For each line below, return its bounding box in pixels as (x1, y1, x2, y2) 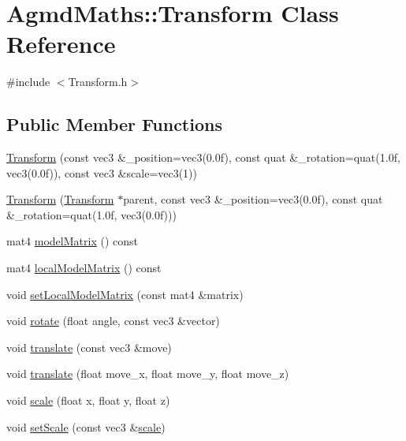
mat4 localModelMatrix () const (6, 260, 162, 276)
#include (6, 73, 50, 90)
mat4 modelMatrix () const (6, 233, 138, 249)
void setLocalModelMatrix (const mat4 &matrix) (6, 286, 244, 302)
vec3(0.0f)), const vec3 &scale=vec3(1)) (6, 164, 198, 181)
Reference (6, 28, 116, 60)
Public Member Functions (6, 112, 222, 136)
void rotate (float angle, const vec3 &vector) (6, 312, 220, 329)
